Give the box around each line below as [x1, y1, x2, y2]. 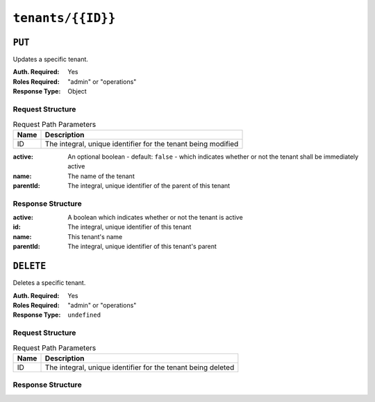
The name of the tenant [67, 172, 135, 180]
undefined [67, 311, 101, 319]
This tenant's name [67, 232, 123, 241]
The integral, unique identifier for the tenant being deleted [44, 362, 235, 372]
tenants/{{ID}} [12, 10, 116, 26]
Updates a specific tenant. [12, 55, 88, 64]
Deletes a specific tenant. [12, 279, 86, 287]
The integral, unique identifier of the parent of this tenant [67, 181, 231, 190]
